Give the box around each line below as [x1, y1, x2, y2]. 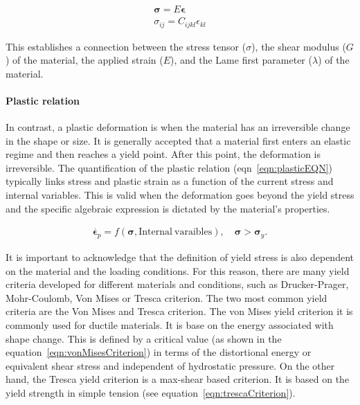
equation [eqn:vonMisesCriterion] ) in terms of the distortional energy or [6, 345, 312, 359]
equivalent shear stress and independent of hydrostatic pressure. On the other [6, 358, 335, 372]
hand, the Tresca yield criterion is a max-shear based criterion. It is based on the [6, 372, 350, 386]
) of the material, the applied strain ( [6, 53, 163, 67]
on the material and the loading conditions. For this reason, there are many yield [6, 263, 350, 278]
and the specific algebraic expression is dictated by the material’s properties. [6, 201, 330, 215]
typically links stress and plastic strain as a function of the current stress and [6, 174, 334, 188]
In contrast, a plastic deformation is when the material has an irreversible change [6, 120, 350, 134]
